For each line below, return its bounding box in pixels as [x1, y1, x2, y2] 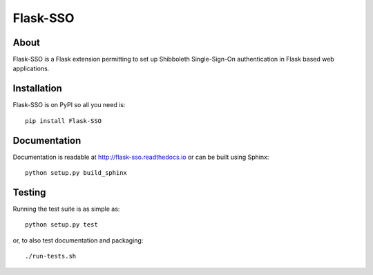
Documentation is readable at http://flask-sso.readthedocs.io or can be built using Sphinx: [12, 153, 269, 161]
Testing [12, 187, 46, 198]
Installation [12, 83, 62, 95]
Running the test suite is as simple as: [12, 205, 120, 213]
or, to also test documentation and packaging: [12, 236, 144, 245]
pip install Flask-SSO [25, 117, 102, 124]
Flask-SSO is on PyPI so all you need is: [12, 101, 126, 109]
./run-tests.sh [25, 252, 77, 260]
